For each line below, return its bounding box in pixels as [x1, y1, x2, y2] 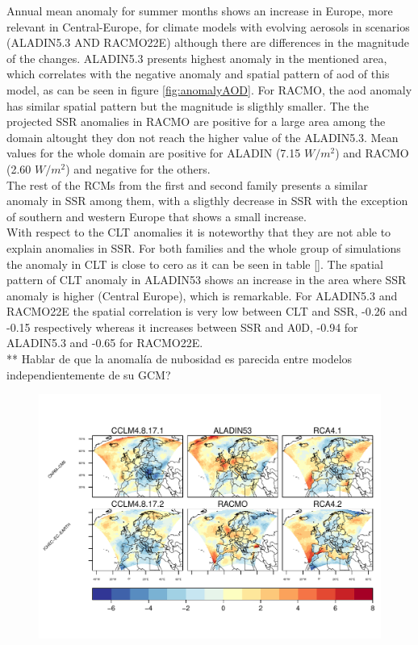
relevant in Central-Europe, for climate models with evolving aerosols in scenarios [6, 18, 410, 35]
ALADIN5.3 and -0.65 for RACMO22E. [6, 334, 203, 351]
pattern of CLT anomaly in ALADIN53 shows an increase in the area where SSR [6, 271, 407, 288]
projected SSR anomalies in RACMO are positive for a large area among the [6, 113, 386, 130]
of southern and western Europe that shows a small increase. [6, 207, 307, 224]
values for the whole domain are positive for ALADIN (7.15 [6, 144, 301, 161]
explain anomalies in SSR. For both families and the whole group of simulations [6, 239, 401, 256]
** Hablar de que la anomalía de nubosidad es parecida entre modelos [6, 350, 353, 367]
